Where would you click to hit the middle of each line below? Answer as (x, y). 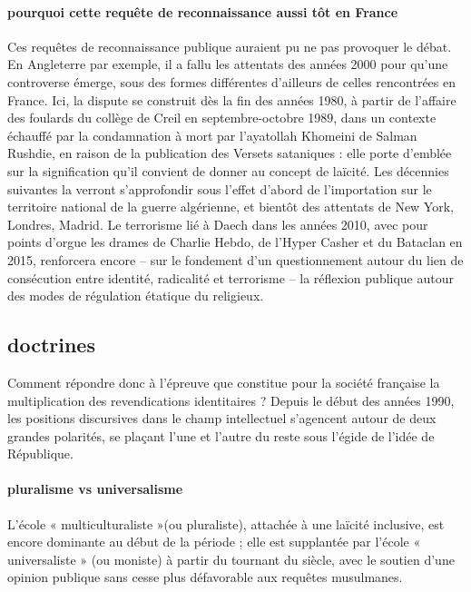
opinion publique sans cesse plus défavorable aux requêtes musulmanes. (205, 577)
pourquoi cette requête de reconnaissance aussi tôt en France (203, 11)
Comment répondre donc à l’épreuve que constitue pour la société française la (224, 382)
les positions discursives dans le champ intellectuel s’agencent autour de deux (222, 418)
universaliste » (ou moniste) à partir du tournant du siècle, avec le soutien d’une (231, 559)
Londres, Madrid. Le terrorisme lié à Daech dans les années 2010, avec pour (218, 224)
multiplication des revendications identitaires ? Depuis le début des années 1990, (231, 400)
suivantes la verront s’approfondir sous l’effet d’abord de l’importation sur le (220, 188)
